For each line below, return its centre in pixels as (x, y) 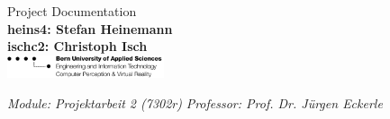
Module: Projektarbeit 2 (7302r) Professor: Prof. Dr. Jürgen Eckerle (195, 102)
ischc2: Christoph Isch (77, 46)
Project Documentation (72, 11)
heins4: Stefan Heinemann (90, 28)
